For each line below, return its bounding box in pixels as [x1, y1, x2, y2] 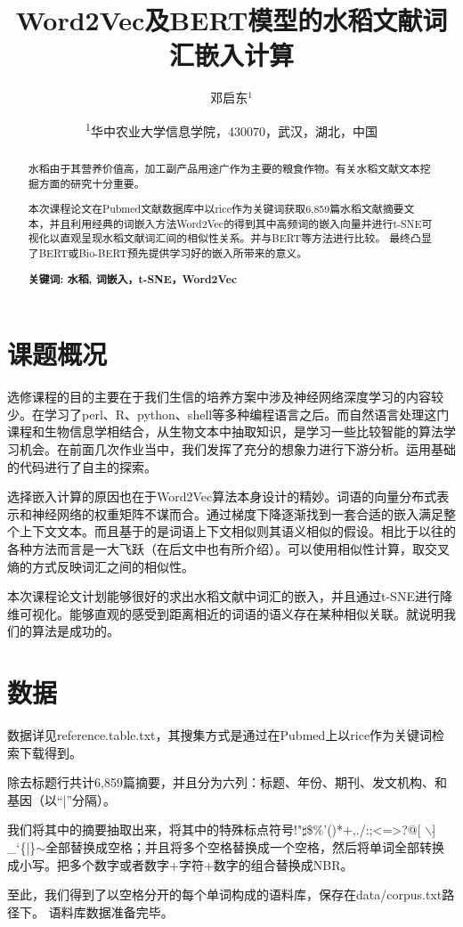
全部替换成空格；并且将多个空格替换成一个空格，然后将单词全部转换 [45, 838, 445, 857]
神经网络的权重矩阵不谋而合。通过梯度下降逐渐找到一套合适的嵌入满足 [31, 504, 443, 523]
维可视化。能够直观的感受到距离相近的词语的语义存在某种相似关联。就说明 [7, 604, 443, 622]
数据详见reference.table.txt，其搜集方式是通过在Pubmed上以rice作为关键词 [7, 726, 433, 744]
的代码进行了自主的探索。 [7, 457, 157, 476]
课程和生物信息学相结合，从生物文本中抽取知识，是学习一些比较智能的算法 [7, 422, 443, 441]
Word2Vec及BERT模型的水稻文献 [15, 2, 423, 38]
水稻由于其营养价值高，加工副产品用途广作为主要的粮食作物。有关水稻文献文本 [28, 160, 420, 175]
